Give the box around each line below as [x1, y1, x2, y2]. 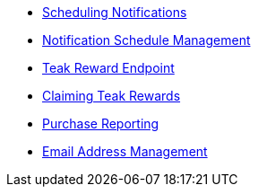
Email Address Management [42, 144, 208, 159]
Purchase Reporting [42, 116, 159, 131]
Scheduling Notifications [42, 4, 187, 20]
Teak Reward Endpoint [42, 60, 175, 75]
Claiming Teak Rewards [42, 88, 181, 103]
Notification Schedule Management [42, 32, 251, 48]
